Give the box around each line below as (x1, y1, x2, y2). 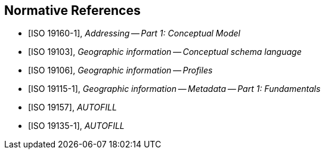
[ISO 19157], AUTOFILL (28, 102, 117, 113)
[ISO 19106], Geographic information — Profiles (28, 65, 213, 76)
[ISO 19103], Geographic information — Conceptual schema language (28, 47, 302, 57)
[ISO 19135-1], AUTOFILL (28, 121, 125, 131)
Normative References (4, 3, 141, 18)
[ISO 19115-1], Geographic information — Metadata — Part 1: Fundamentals (28, 84, 321, 94)
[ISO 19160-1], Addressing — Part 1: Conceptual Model (28, 28, 240, 39)
